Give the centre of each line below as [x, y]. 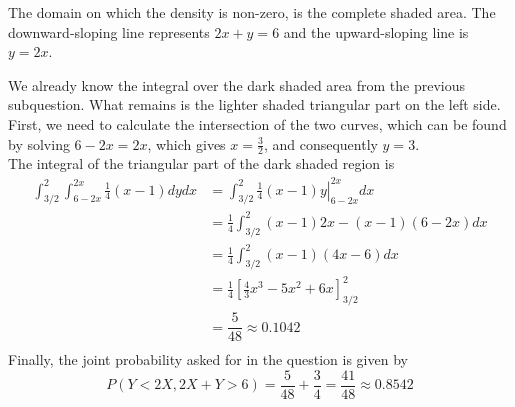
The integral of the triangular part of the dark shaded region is [201, 163]
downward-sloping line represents [109, 31]
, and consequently [320, 143]
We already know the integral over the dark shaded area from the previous [236, 84]
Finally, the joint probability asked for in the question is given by [208, 359]
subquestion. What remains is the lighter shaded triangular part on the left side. [254, 104]
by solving [39, 143]
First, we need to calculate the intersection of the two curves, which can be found [257, 123]
